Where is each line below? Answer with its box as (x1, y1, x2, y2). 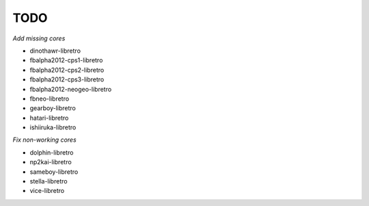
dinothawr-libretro (29, 47, 81, 55)
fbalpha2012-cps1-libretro (29, 56, 103, 64)
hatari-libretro (29, 114, 69, 122)
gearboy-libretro (29, 104, 77, 112)
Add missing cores (12, 34, 66, 42)
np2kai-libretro (29, 158, 72, 166)
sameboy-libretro (29, 168, 79, 176)
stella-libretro (29, 177, 68, 185)
